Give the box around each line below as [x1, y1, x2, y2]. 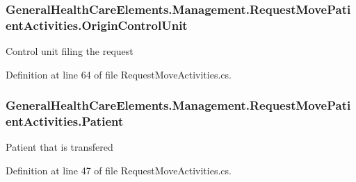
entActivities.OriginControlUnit [6, 16, 188, 33]
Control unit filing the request [6, 44, 133, 58]
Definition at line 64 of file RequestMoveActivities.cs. [6, 67, 232, 81]
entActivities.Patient [6, 113, 124, 130]
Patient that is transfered [6, 140, 113, 154]
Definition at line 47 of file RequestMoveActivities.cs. [6, 163, 232, 178]
